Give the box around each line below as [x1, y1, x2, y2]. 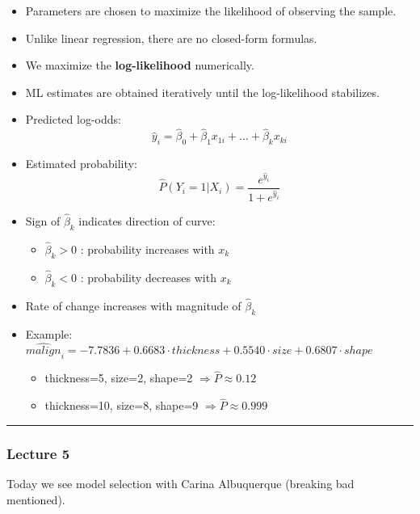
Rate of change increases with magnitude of [25, 297, 241, 314]
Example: [25, 325, 73, 342]
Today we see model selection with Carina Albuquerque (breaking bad [6, 475, 355, 492]
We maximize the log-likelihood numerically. [25, 57, 254, 74]
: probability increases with [80, 240, 215, 257]
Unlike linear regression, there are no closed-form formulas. [25, 29, 317, 46]
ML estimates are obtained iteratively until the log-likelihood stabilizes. [25, 83, 380, 100]
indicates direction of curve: [78, 212, 216, 229]
